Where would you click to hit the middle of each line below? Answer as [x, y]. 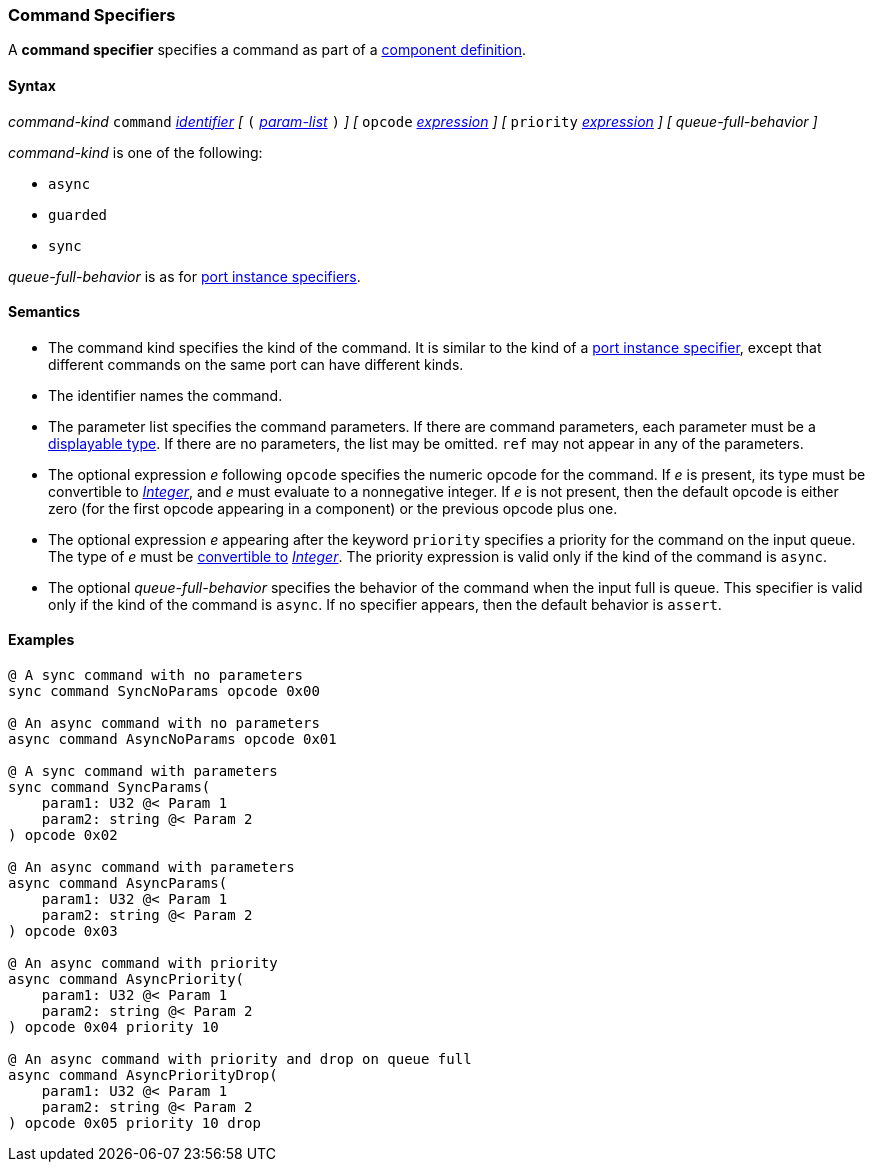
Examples [41, 640]
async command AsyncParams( [118, 883]
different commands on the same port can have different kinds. [256, 364]
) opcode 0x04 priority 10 [113, 1027]
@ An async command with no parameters [164, 723]
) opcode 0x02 [63, 835]
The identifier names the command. [165, 395]
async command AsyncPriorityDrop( [143, 1075]
